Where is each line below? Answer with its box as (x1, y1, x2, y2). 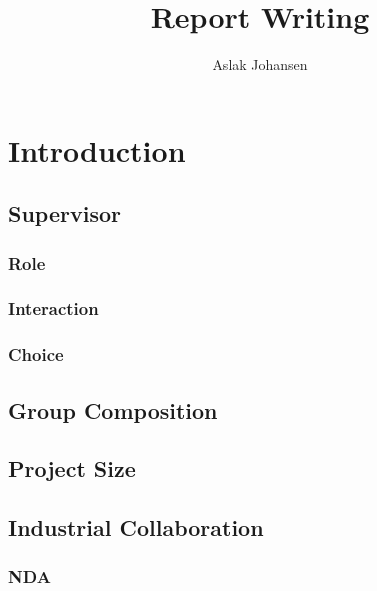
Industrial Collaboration (8, 512, 264, 543)
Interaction (8, 296, 99, 321)
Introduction (8, 129, 186, 170)
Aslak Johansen (212, 54, 308, 75)
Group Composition (8, 394, 218, 425)
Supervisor (8, 198, 121, 229)
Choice (8, 342, 64, 367)
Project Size (8, 453, 136, 484)
